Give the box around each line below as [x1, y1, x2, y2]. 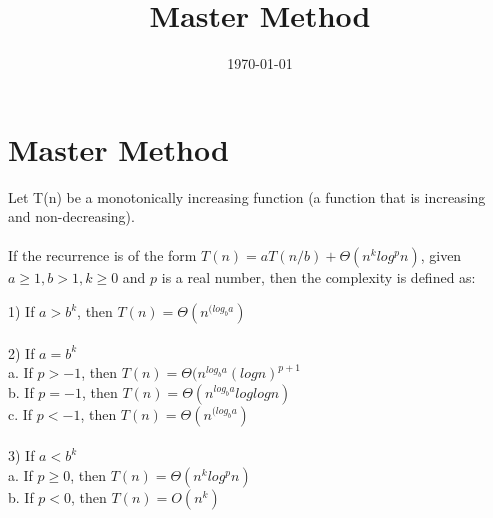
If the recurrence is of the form [8, 245, 197, 266]
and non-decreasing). [8, 206, 135, 227]
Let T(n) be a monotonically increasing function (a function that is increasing [8, 186, 486, 207]
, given [420, 245, 462, 266]
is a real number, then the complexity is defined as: [161, 267, 476, 288]
